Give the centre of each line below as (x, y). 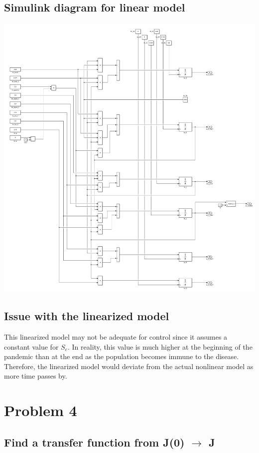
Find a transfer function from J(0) (94, 442)
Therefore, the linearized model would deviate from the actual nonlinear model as (129, 366)
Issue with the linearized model (87, 316)
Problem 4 (41, 410)
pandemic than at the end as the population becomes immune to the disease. (122, 356)
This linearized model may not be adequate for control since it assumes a (116, 337)
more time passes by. (36, 376)
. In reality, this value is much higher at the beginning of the (160, 346)
